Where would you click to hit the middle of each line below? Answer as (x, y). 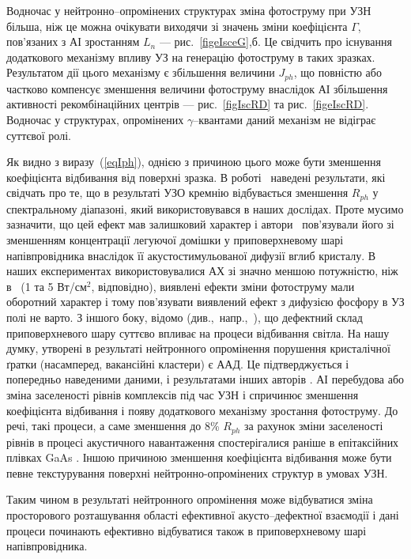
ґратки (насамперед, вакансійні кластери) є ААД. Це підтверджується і (178, 363)
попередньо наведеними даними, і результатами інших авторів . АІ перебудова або (205, 379)
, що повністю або (337, 72)
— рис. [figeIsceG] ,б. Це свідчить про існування (275, 42)
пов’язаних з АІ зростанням (73, 42)
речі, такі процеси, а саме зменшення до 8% (113, 426)
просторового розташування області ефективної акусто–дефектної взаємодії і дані (203, 514)
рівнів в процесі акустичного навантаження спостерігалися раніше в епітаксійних (203, 442)
